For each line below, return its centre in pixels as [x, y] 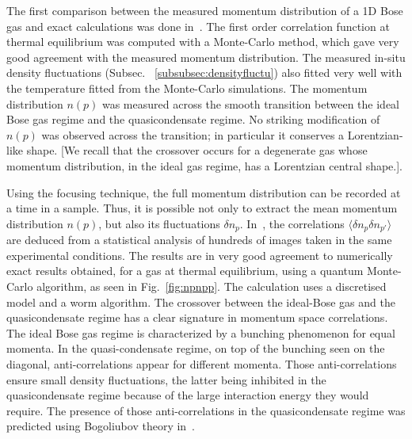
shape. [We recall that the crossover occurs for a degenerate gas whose [197, 150]
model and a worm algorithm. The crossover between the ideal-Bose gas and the [201, 302]
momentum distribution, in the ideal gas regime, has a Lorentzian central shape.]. [204, 165]
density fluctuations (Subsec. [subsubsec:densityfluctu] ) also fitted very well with [204, 73]
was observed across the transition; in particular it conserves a [193, 134]
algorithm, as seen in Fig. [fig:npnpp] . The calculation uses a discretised [212, 286]
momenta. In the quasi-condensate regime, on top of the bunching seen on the [196, 348]
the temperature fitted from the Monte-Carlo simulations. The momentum [187, 88]
